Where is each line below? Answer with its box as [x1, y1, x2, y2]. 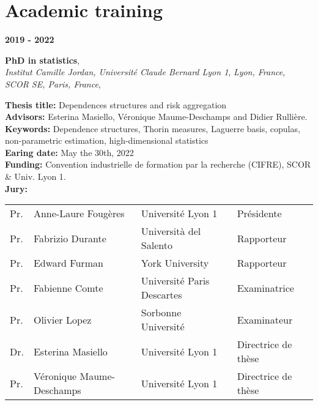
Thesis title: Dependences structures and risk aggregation [5, 98, 227, 111]
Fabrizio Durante [33, 231, 106, 245]
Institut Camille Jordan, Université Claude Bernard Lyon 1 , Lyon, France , [5, 65, 286, 78]
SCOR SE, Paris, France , [5, 77, 101, 90]
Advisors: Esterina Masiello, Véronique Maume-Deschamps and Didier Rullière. [5, 110, 308, 123]
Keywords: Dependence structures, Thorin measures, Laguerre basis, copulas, [5, 122, 300, 135]
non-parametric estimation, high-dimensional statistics [5, 134, 209, 147]
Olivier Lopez [33, 312, 92, 327]
